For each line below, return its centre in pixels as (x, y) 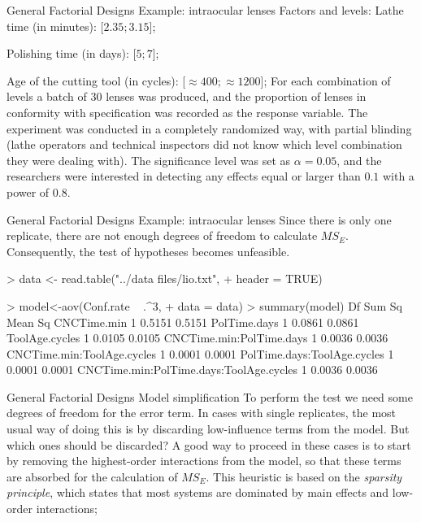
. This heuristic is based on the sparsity (304, 476)
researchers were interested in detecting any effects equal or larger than (184, 176)
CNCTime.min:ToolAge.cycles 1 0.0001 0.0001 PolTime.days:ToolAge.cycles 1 (200, 353)
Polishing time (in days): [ (72, 53)
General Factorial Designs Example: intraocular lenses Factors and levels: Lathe (205, 10)
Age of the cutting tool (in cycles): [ (96, 80)
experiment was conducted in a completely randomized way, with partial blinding (209, 128)
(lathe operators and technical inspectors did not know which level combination (204, 144)
